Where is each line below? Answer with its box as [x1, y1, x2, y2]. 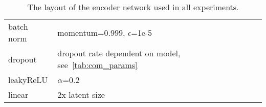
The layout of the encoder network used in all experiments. [27, 1, 239, 13]
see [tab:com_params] [57, 59, 138, 71]
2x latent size [57, 89, 105, 100]
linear [8, 89, 29, 100]
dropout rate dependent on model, [57, 47, 181, 59]
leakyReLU [8, 74, 48, 85]
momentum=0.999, [57, 26, 125, 38]
